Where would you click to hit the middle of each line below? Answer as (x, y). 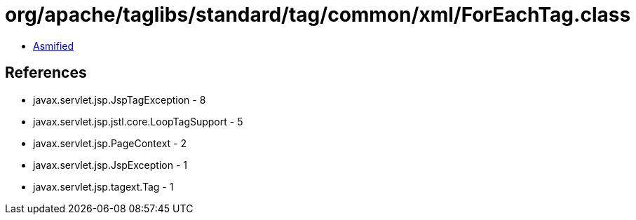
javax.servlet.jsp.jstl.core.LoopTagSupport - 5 (138, 121)
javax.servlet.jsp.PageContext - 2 (110, 143)
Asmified (54, 46)
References (46, 73)
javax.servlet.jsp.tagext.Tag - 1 (103, 186)
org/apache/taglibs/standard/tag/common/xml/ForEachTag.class (318, 15)
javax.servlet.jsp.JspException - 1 (110, 165)
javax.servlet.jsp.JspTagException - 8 (120, 99)
